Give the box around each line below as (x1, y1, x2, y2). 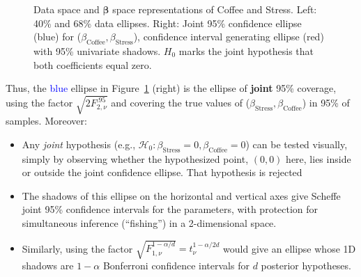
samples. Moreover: (6, 113, 87, 128)
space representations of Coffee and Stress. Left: (112, 2, 317, 16)
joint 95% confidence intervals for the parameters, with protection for (22, 202, 318, 216)
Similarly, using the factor (22, 241, 133, 255)
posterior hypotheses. (261, 258, 351, 273)
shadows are (22, 258, 74, 273)
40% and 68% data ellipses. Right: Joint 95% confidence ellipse (33, 15, 302, 30)
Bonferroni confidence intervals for (102, 258, 249, 273)
